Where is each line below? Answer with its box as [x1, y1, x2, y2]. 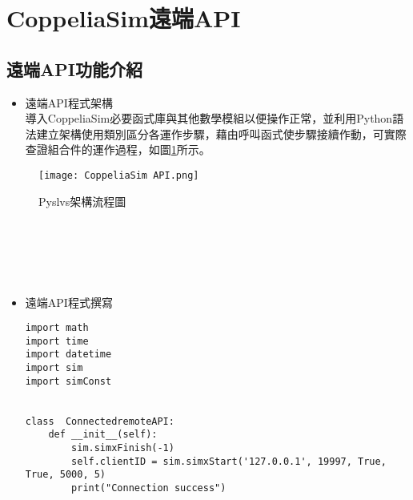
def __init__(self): [48, 429, 158, 441]
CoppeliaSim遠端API [6, 2, 241, 34]
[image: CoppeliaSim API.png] [38, 169, 199, 181]
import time [25, 335, 89, 347]
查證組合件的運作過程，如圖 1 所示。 [25, 141, 211, 158]
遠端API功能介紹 [6, 56, 142, 81]
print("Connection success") [71, 482, 227, 494]
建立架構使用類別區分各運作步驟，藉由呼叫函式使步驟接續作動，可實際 [36, 125, 407, 142]
